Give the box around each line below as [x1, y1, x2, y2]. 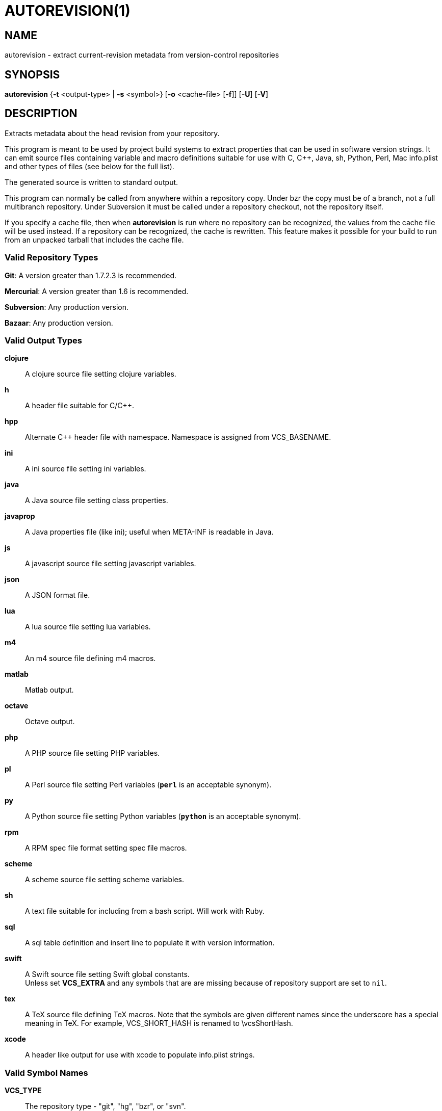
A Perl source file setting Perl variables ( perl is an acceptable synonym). [25, 780, 272, 789]
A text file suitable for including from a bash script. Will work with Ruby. [25, 907, 265, 916]
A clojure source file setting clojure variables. [25, 369, 176, 379]
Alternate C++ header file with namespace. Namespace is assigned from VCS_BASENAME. [25, 433, 331, 442]
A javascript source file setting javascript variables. [25, 559, 196, 568]
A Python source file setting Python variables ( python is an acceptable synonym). [25, 812, 301, 821]
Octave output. [25, 717, 75, 726]
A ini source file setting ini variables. [25, 464, 146, 473]
